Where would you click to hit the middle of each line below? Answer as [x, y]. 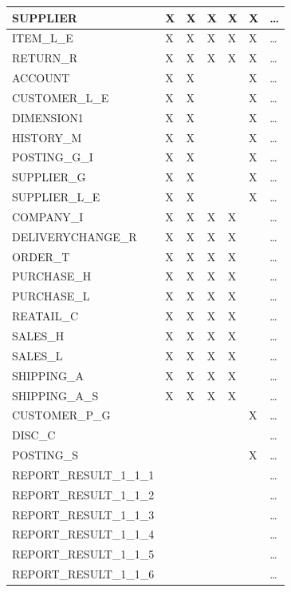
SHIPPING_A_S [55, 395]
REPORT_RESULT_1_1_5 [83, 554]
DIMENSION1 [48, 117]
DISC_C [34, 435]
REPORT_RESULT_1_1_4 [83, 534]
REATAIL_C [45, 316]
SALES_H [38, 336]
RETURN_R [45, 58]
